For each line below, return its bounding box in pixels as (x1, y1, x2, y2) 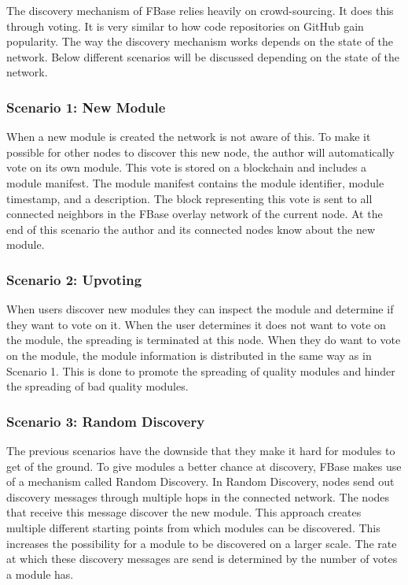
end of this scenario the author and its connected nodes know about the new (6, 220, 375, 237)
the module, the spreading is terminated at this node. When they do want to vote (6, 331, 401, 348)
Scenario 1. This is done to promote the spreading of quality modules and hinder (6, 362, 395, 379)
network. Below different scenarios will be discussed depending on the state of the (6, 48, 400, 65)
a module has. (6, 565, 74, 582)
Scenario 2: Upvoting (6, 269, 142, 289)
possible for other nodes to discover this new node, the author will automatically (6, 143, 395, 160)
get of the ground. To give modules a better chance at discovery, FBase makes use (6, 457, 402, 474)
